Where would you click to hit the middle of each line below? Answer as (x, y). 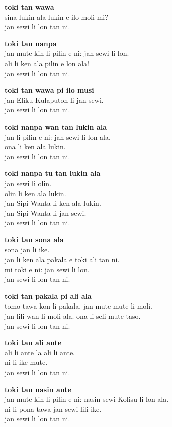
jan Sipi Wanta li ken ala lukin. (53, 203)
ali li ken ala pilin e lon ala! (47, 63)
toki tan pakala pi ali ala (48, 296)
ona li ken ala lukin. (35, 146)
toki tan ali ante (33, 343)
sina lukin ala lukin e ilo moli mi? (56, 16)
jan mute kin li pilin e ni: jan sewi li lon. (67, 53)
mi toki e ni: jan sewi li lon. (47, 269)
